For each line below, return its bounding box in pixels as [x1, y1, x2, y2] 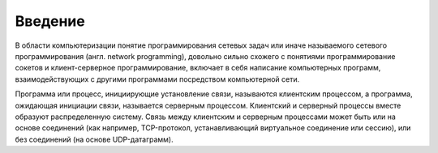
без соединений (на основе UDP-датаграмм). [15, 134, 174, 144]
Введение [15, 12, 85, 30]
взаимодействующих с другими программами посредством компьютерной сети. [15, 74, 300, 84]
